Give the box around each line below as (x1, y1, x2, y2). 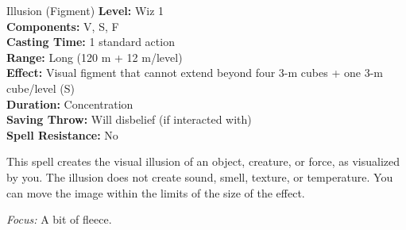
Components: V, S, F (6, 17, 119, 34)
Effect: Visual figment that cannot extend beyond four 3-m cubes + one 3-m (6, 64, 383, 81)
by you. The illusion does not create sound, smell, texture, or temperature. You (6, 168, 393, 185)
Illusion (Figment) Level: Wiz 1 (6, 2, 164, 18)
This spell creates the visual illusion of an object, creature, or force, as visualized (6, 153, 400, 170)
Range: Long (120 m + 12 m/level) (6, 48, 183, 65)
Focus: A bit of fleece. (6, 211, 112, 228)
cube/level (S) (6, 79, 75, 96)
